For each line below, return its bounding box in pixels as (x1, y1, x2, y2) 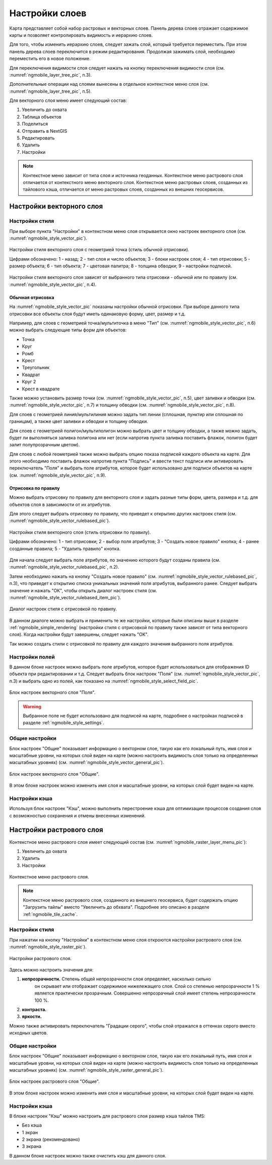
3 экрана (22, 1143, 41, 1149)
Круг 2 (22, 379, 36, 385)
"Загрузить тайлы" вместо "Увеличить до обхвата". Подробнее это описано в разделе (23, 904, 210, 910)
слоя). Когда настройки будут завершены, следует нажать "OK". (9, 631, 149, 637)
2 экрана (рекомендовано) (22, 1136, 80, 1142)
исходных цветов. (9, 1030, 48, 1036)
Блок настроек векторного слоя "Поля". (9, 689, 96, 695)
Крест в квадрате (22, 386, 60, 392)
